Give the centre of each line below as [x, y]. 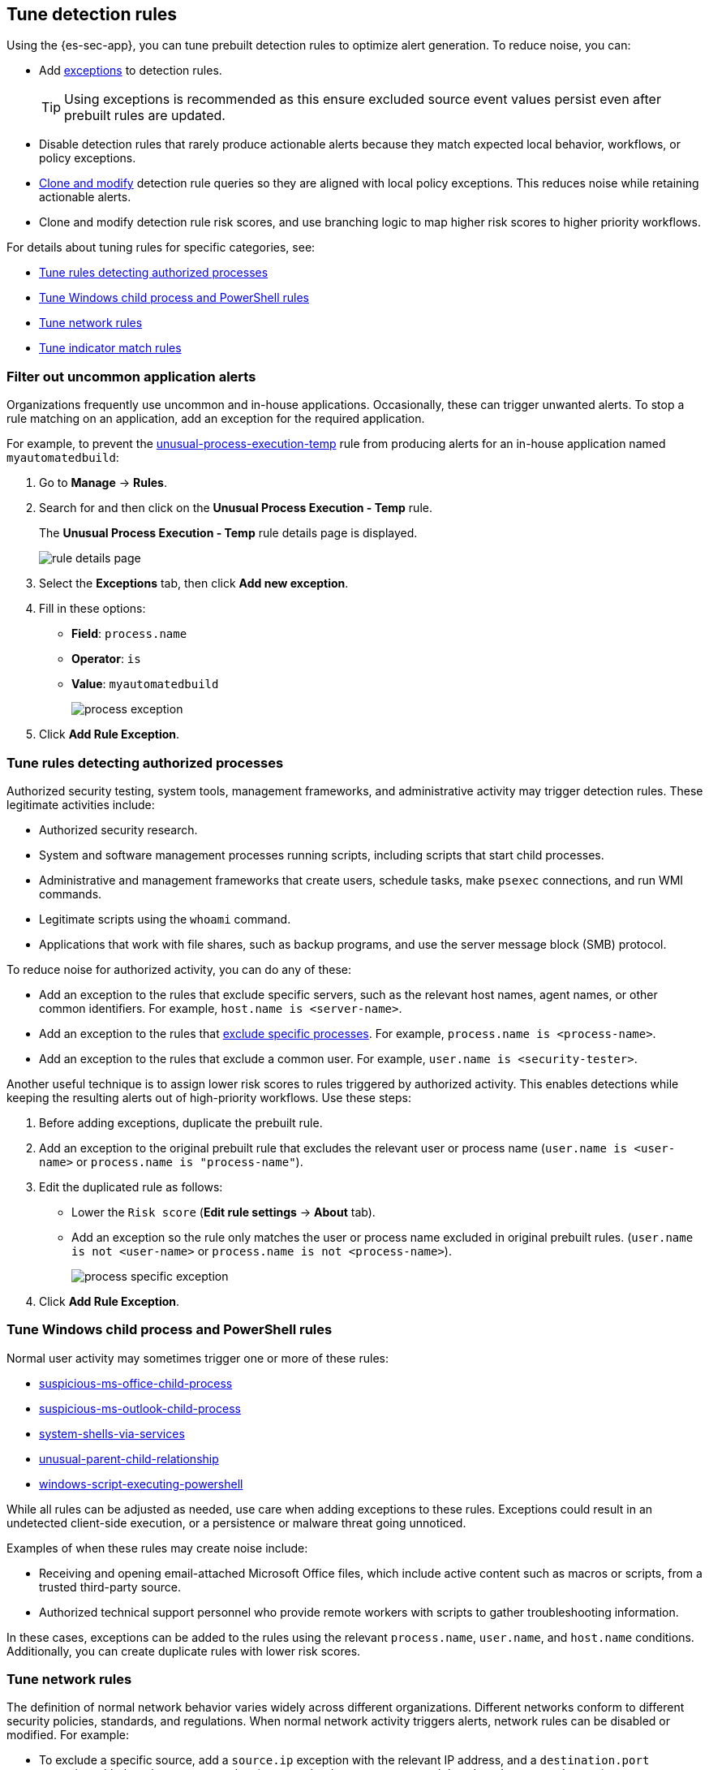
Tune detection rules [92, 14]
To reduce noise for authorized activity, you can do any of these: [179, 969]
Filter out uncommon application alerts [131, 376]
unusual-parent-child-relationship [129, 1458]
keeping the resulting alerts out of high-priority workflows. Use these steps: [209, 1097]
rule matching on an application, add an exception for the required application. [216, 419]
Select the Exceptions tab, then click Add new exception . [194, 584]
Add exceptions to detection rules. [131, 71]
